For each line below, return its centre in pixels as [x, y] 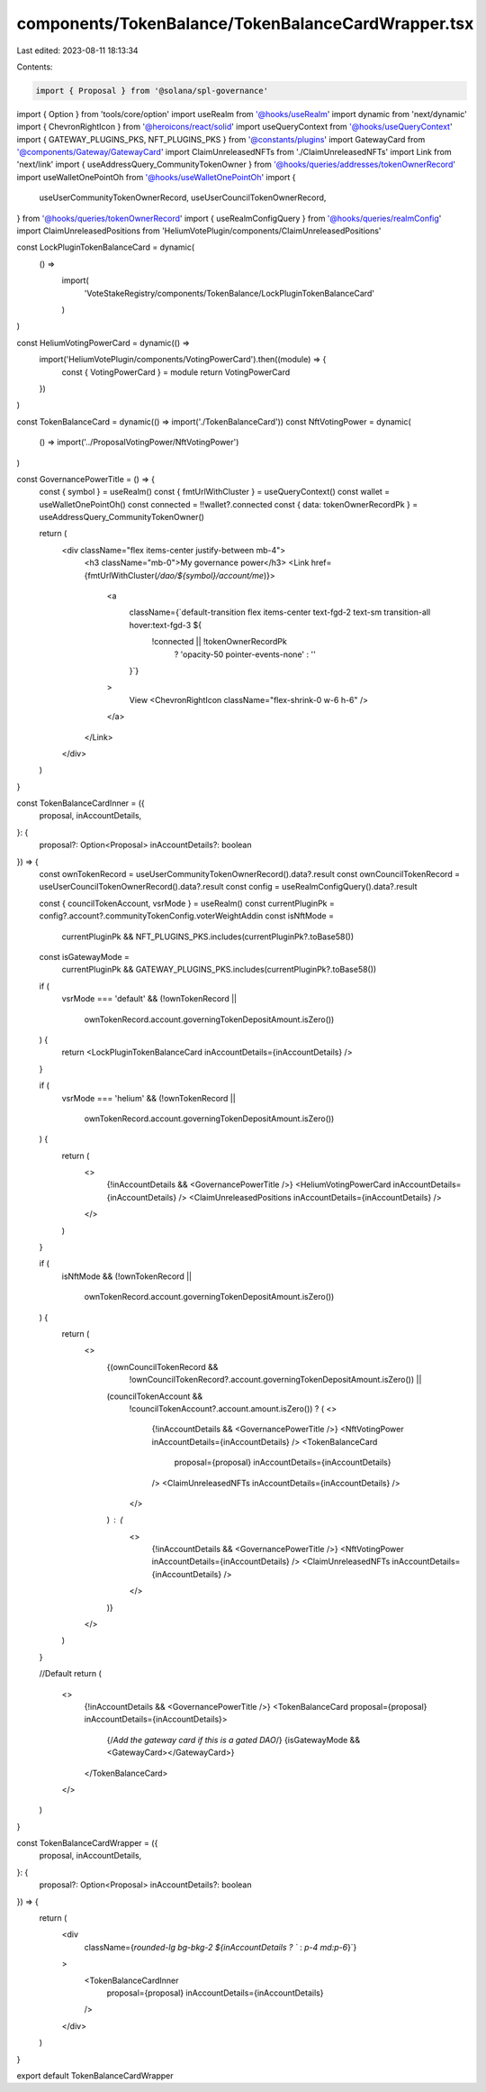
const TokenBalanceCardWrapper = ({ [87, 1843]
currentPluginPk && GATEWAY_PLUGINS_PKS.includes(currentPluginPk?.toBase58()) [219, 970]
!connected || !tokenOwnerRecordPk [219, 642]
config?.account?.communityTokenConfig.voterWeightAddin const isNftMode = [187, 916]
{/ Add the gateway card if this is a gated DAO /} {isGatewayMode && [233, 1740]
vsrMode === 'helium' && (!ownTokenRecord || [148, 1098]
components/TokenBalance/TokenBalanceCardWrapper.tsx [245, 23]
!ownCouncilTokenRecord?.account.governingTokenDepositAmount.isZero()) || [275, 1380]
